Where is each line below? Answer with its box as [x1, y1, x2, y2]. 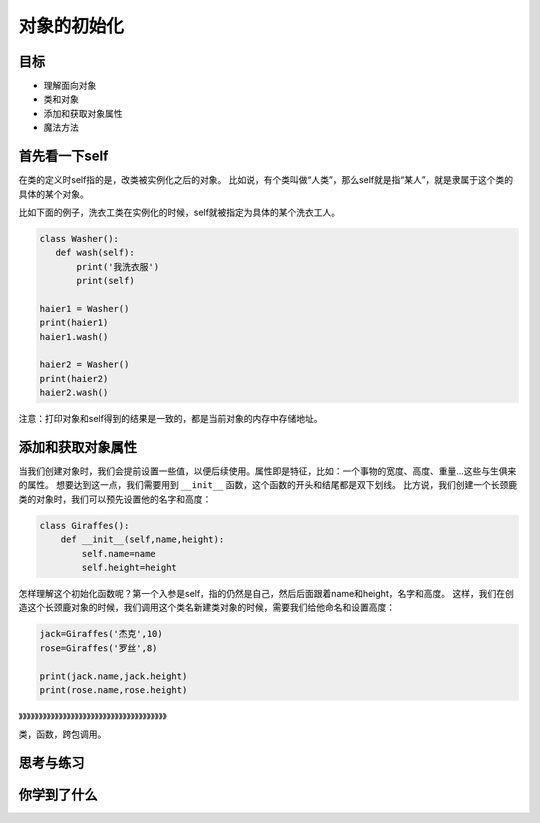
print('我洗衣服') [76, 261, 160, 272]
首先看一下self [18, 148, 109, 165]
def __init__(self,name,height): [60, 534, 225, 545]
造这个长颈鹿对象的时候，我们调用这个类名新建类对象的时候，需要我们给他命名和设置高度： [18, 601, 395, 614]
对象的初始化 [18, 15, 125, 37]
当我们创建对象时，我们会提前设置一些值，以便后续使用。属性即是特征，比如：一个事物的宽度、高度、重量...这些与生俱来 [18, 465, 517, 477]
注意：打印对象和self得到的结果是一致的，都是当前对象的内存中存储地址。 [18, 413, 324, 425]
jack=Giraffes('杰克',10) [39, 628, 164, 640]
